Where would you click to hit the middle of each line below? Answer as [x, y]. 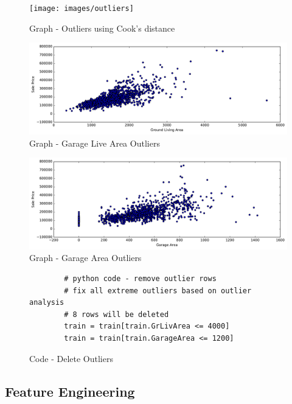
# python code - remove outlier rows [140, 279]
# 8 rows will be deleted [116, 314]
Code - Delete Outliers [71, 358]
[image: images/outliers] [82, 9]
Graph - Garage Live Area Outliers [95, 143]
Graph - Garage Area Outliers [85, 258]
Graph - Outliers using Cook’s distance [102, 28]
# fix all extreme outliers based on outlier [158, 291]
